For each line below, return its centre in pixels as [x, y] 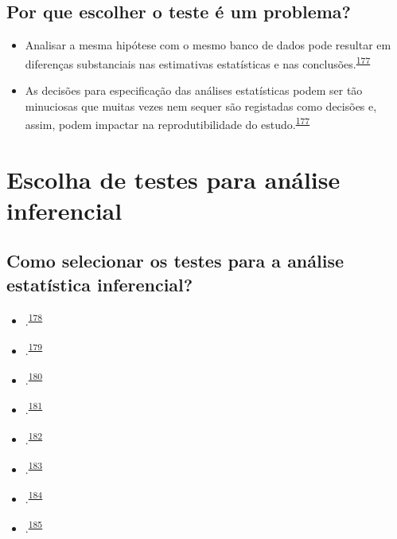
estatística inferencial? [100, 284]
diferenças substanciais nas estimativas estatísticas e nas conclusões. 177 [198, 62]
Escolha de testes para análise [173, 179]
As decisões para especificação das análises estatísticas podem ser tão [194, 90]
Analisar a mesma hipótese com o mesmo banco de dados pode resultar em [208, 45]
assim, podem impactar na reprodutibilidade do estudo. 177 [167, 123]
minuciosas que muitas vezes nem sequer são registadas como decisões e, [201, 105]
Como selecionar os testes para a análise [175, 261]
